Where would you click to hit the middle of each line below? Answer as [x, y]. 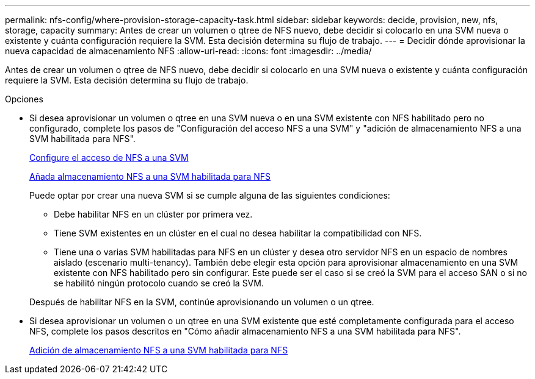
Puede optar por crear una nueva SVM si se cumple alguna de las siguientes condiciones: [210, 195]
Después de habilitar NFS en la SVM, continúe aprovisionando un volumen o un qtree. [202, 302]
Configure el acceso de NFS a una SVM [109, 158]
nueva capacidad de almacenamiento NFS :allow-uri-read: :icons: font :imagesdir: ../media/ [188, 51]
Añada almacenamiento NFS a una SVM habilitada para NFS [150, 176]
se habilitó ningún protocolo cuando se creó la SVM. [159, 283]
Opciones [24, 99]
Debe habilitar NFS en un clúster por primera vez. [153, 214]
